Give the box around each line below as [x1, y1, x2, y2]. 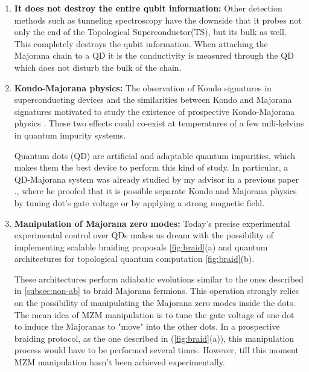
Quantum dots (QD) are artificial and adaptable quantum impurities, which [14, 149, 296, 162]
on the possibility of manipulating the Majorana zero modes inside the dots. [14, 296, 296, 309]
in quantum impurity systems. [14, 128, 126, 141]
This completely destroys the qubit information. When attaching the [14, 37, 268, 50]
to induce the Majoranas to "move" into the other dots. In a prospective [14, 320, 280, 333]
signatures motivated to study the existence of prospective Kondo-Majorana [14, 105, 295, 117]
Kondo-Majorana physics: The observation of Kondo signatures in [14, 81, 272, 94]
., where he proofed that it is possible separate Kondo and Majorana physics [14, 184, 297, 197]
